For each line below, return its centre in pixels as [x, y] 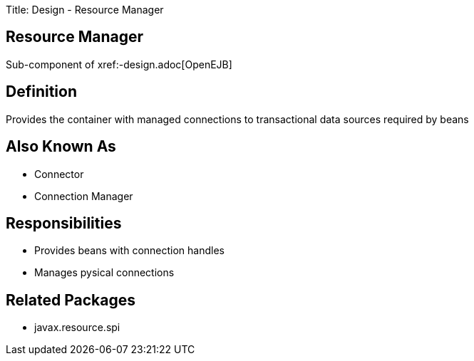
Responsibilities [64, 223]
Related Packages [71, 300]
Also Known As [61, 147]
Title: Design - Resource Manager [85, 10]
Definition [41, 92]
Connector [59, 174]
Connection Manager [84, 196]
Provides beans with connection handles [129, 251]
